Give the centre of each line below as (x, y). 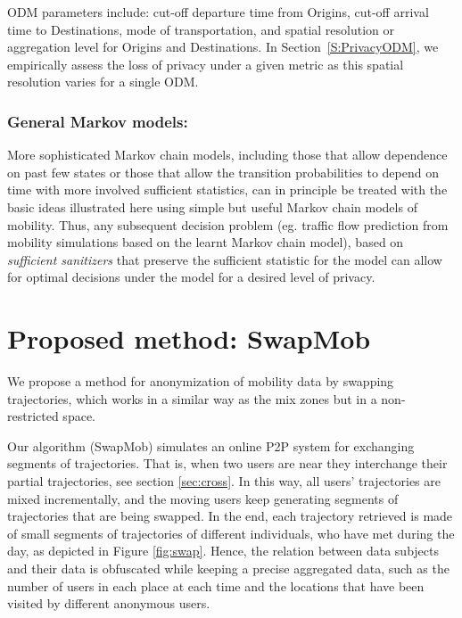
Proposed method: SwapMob (189, 338)
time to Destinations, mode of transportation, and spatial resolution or (201, 29)
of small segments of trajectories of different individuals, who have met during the (231, 533)
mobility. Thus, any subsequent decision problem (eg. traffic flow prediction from (228, 224)
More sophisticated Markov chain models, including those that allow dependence (227, 155)
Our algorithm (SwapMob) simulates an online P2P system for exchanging (211, 445)
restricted (33, 416)
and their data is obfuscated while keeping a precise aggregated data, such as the (228, 568)
